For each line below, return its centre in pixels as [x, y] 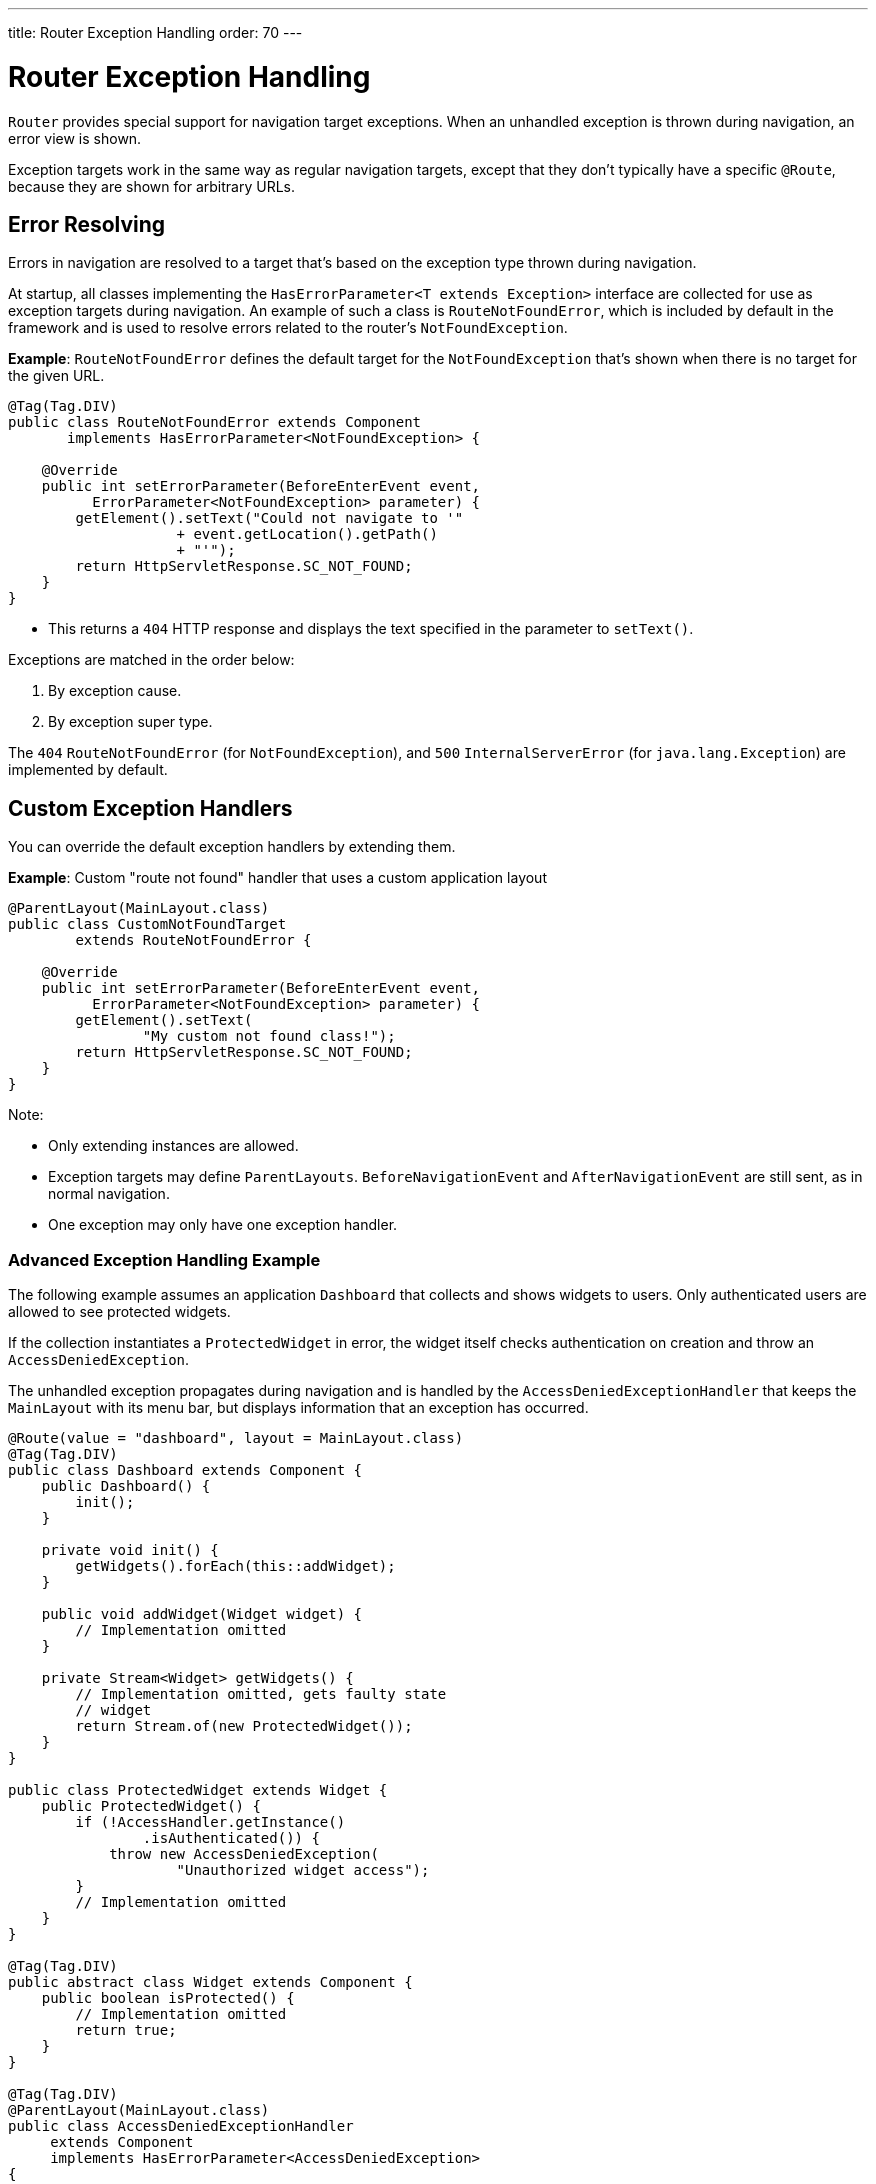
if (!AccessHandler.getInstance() [210, 1821]
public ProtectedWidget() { [151, 1805]
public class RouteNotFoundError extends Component [215, 422]
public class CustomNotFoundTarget [147, 924]
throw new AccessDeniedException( [244, 1853]
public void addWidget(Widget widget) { [202, 1613]
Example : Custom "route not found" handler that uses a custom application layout [277, 878]
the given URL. [56, 376]
